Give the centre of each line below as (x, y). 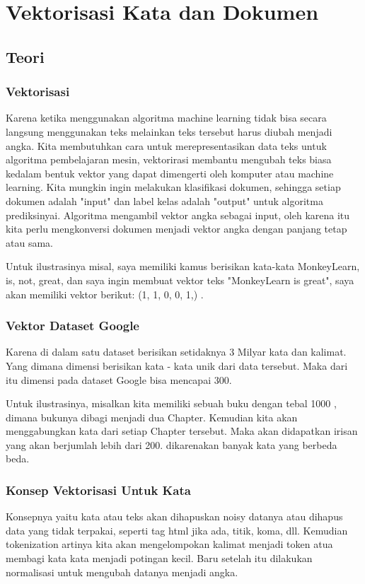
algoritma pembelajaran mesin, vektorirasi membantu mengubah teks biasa (169, 159)
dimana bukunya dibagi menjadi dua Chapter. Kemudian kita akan (152, 417)
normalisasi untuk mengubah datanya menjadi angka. (122, 572)
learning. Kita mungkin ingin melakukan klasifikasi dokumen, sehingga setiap (173, 187)
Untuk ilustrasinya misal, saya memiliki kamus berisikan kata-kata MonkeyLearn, (183, 266)
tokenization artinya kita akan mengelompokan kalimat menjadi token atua (169, 544)
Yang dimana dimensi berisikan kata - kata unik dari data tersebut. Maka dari (177, 365)
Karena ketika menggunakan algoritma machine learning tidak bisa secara (166, 118)
